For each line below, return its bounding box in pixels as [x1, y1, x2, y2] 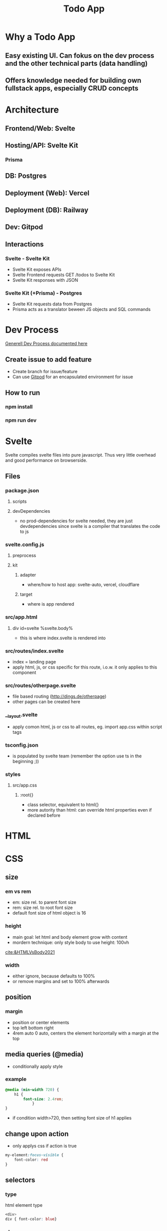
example [5, 1076, 26, 1083]
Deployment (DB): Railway [5, 206, 88, 214]
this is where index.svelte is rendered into [19, 635, 106, 641]
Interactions [5, 240, 44, 249]
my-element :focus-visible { [5, 1153, 64, 1158]
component [12, 669, 36, 676]
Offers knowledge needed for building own [5, 76, 141, 84]
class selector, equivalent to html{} [27, 802, 99, 808]
